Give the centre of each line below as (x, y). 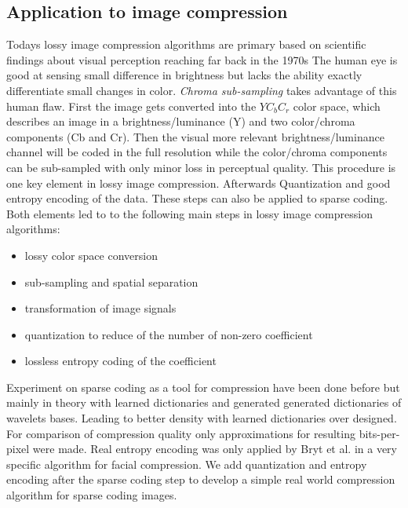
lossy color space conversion (91, 255)
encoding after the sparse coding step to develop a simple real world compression (201, 479)
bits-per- (379, 433)
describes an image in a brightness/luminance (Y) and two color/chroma (181, 121)
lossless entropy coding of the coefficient (120, 361)
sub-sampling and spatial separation (111, 281)
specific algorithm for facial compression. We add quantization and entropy (187, 464)
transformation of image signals (100, 308)
